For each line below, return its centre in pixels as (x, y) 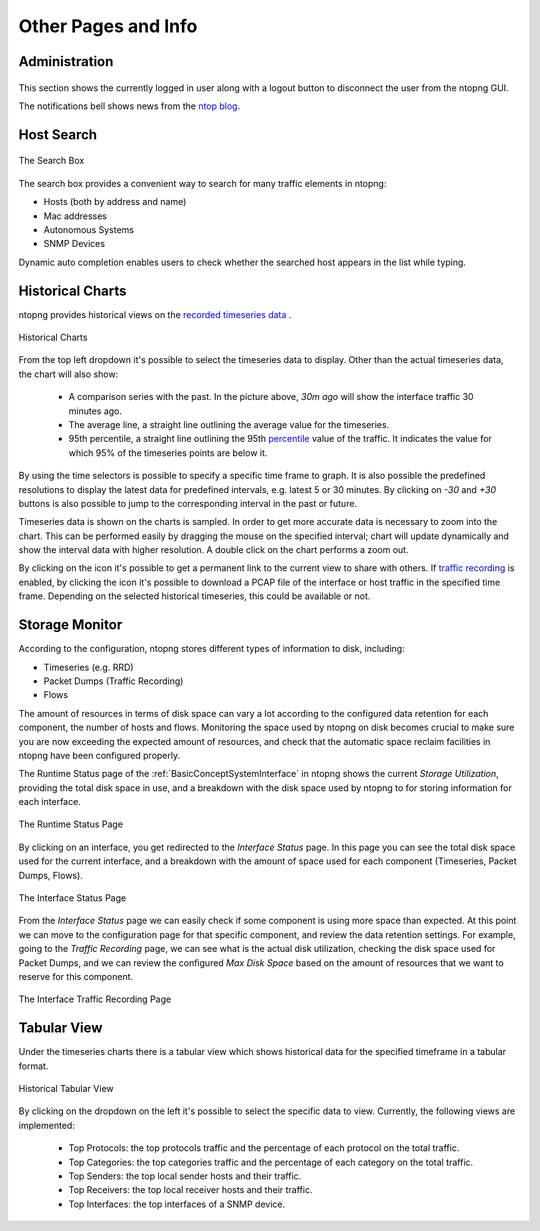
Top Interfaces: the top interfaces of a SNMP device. (176, 1204)
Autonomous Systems (89, 229)
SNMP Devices (74, 244)
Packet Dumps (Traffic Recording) (113, 681)
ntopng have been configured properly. (99, 755)
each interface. (50, 802)
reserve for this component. (76, 976)
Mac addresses (75, 216)
